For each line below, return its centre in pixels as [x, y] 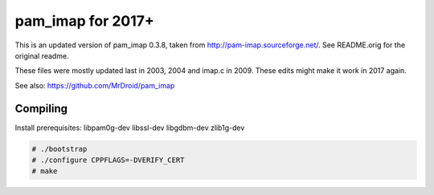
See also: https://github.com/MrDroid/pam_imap [95, 85]
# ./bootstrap [59, 149]
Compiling [41, 108]
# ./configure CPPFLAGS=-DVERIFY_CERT [108, 160]
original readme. [42, 55]
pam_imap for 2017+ [84, 21]
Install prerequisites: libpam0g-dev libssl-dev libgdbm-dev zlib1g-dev [130, 128]
